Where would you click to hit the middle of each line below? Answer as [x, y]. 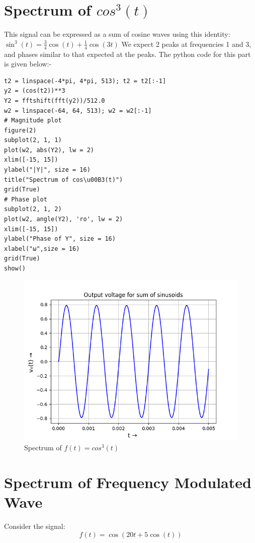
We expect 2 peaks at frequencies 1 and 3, [186, 44]
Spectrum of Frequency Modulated [128, 482]
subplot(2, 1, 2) [33, 209]
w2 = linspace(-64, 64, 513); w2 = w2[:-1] [78, 111]
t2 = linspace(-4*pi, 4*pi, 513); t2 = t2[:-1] [85, 81]
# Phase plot [26, 199]
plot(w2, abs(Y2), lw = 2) [49, 150]
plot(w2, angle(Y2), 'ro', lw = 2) [64, 219]
